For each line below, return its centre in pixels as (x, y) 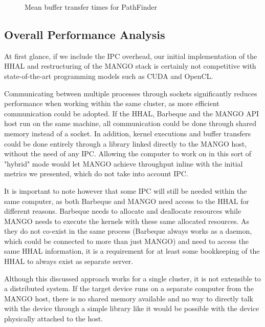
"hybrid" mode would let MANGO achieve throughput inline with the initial (124, 163)
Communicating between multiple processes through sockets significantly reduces (131, 93)
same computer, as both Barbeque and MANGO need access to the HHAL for (127, 201)
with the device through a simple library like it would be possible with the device (132, 308)
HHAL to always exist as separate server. (69, 261)
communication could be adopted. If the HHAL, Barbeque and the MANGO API (132, 113)
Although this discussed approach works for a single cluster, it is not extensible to (132, 278)
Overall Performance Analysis (85, 34)
